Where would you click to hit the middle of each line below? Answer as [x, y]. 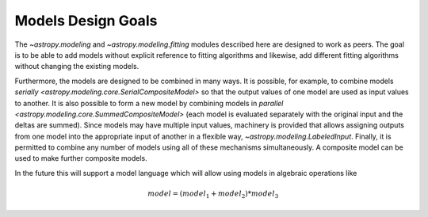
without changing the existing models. [77, 67]
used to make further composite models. [81, 158]
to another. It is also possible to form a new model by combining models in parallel [149, 103]
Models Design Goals [86, 21]
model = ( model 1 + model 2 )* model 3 [213, 194]
